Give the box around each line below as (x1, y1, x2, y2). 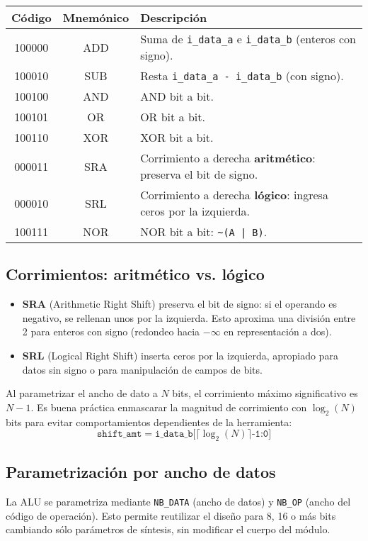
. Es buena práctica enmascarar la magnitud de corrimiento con (30, 399, 307, 414)
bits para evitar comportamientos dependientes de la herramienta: (6, 414, 292, 429)
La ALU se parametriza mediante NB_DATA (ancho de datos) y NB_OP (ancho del (6, 494, 351, 509)
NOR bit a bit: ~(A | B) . (140, 223, 268, 240)
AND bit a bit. (140, 88, 214, 104)
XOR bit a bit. (140, 129, 214, 145)
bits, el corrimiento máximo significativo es (172, 386, 358, 401)
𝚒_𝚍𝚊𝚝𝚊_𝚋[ (155, 429, 196, 440)
